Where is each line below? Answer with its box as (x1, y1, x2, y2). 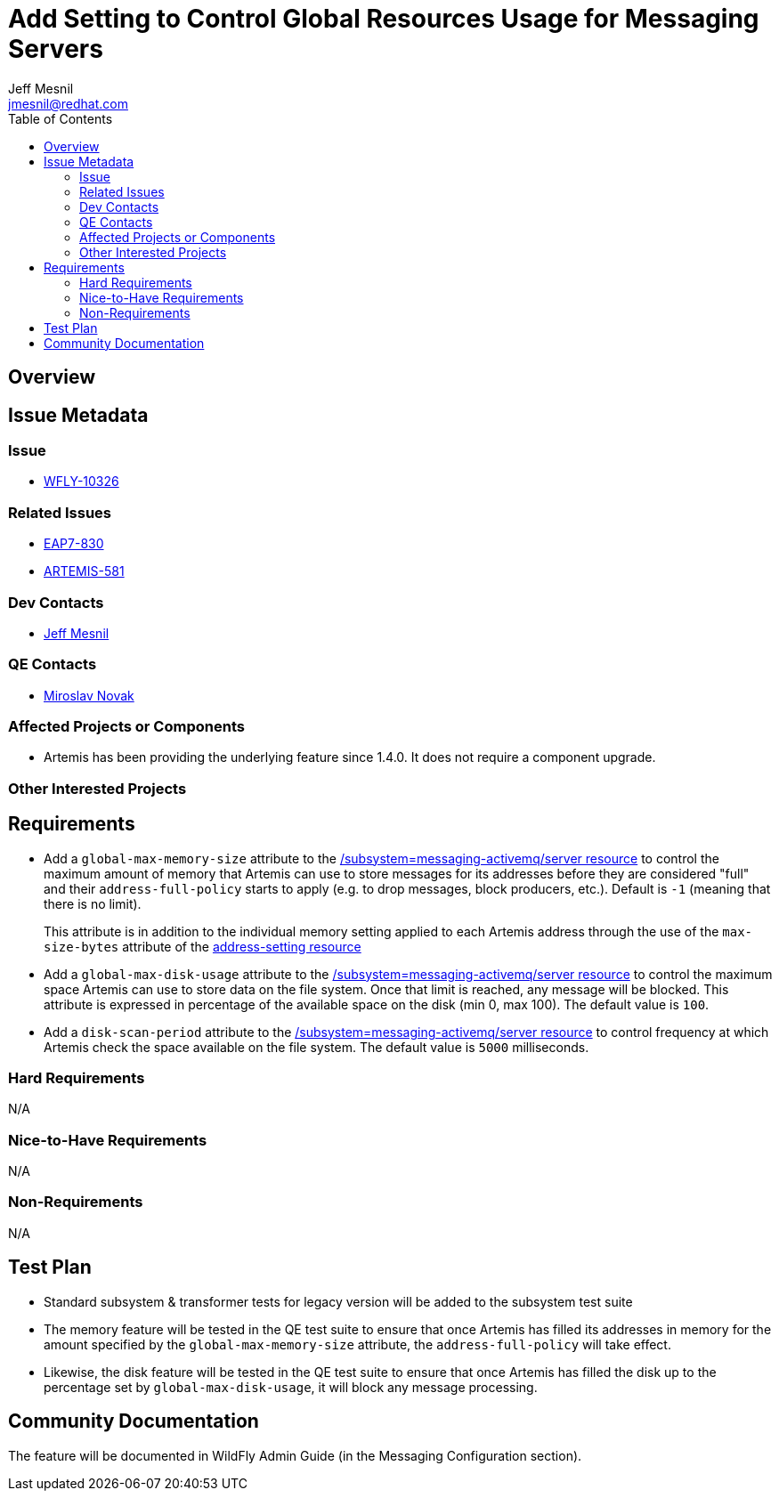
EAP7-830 (44, 536, 104, 552)
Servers (8, 34, 103, 64)
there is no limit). (44, 895, 142, 911)
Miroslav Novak (44, 687, 134, 703)
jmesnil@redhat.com (8, 95, 128, 111)
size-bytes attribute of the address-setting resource (44, 938, 361, 954)
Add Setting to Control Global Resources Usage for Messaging (8, 4, 759, 34)
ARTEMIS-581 (44, 563, 125, 579)
